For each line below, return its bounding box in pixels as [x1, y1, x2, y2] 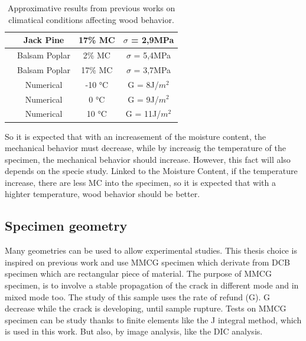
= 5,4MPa [134, 49, 171, 61]
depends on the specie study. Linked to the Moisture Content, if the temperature [5, 165, 298, 177]
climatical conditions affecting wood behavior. [8, 13, 174, 25]
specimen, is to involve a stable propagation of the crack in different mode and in [5, 279, 299, 291]
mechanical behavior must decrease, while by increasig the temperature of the [5, 142, 286, 154]
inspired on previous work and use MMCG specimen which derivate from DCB [5, 255, 290, 268]
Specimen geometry [5, 217, 128, 235]
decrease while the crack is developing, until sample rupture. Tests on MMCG [5, 302, 287, 314]
